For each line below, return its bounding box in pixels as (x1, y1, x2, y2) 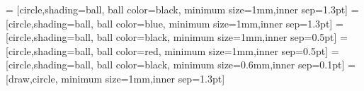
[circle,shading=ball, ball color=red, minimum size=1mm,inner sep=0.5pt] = (6, 43, 339, 58)
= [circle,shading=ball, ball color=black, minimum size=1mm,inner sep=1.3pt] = (6, 2, 359, 16)
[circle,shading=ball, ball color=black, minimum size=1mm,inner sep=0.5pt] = (6, 30, 348, 44)
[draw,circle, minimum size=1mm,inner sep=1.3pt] (6, 71, 225, 85)
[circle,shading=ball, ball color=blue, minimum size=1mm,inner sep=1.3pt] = (6, 16, 343, 30)
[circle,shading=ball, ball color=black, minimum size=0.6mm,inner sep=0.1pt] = (6, 57, 356, 72)
